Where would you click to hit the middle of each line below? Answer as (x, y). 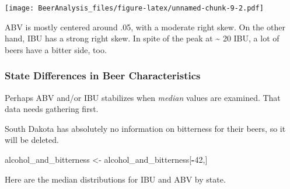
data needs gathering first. (52, 109)
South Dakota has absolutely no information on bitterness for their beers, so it (145, 128)
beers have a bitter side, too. (56, 49)
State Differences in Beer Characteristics (103, 76)
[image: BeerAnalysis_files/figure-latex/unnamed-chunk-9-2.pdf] (134, 8)
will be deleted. (32, 140)
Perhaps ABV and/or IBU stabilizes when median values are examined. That (143, 97)
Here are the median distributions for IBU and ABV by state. (115, 179)
